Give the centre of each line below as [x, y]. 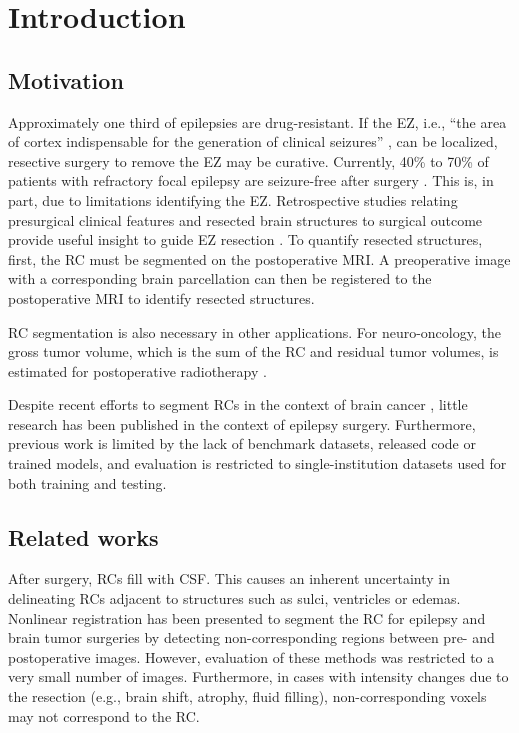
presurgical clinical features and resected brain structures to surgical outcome [245, 219]
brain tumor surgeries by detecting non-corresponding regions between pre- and [251, 637]
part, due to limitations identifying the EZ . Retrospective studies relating [233, 199]
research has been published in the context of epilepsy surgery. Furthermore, [242, 423]
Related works [83, 536]
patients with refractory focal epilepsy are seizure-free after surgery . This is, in [251, 180]
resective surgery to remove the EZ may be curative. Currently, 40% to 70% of [248, 160]
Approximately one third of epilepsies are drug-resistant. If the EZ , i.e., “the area [257, 121]
